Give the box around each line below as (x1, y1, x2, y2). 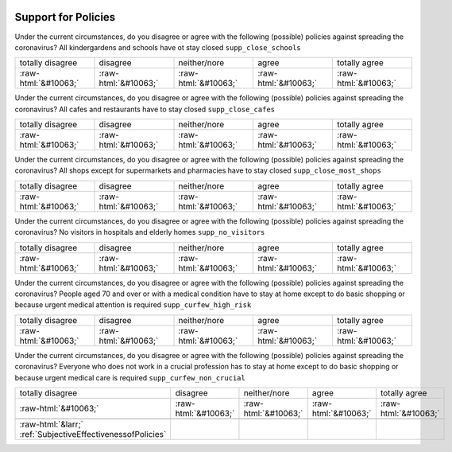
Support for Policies (14, 10, 116, 24)
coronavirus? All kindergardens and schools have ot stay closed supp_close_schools (14, 42, 301, 52)
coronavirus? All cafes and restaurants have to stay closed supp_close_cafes (14, 104, 276, 114)
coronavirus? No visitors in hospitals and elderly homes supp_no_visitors (14, 228, 265, 237)
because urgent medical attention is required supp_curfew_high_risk (14, 300, 252, 310)
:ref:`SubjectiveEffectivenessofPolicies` (19, 428, 167, 439)
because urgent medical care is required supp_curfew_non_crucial (14, 372, 245, 382)
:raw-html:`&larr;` (19, 419, 83, 430)
